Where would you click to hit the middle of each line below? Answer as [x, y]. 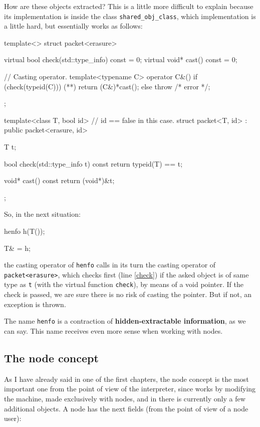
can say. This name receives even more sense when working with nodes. [113, 330]
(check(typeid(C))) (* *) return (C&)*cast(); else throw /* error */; [107, 86]
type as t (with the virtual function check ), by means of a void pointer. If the [124, 284]
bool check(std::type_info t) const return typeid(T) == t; [93, 163]
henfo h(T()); [25, 231]
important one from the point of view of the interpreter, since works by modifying [130, 389]
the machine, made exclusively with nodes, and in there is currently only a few [125, 398]
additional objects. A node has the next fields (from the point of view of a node [126, 408]
